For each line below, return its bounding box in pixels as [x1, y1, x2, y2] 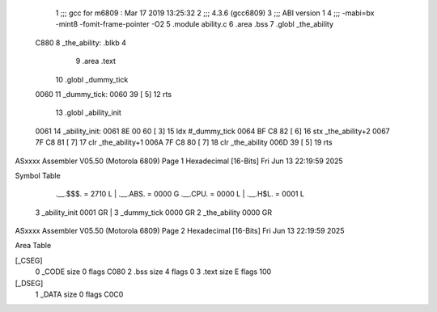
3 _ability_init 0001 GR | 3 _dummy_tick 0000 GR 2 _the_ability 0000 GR [35, 207, 273, 217]
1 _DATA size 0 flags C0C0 [35, 289, 124, 299]
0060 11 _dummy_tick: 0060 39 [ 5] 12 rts [35, 89, 172, 99]
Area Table [15, 241, 52, 251]
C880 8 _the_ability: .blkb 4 [35, 37, 127, 48]
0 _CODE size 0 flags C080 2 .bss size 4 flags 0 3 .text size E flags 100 [35, 267, 272, 276]
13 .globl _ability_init [55, 108, 121, 117]
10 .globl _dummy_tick [55, 74, 129, 84]
